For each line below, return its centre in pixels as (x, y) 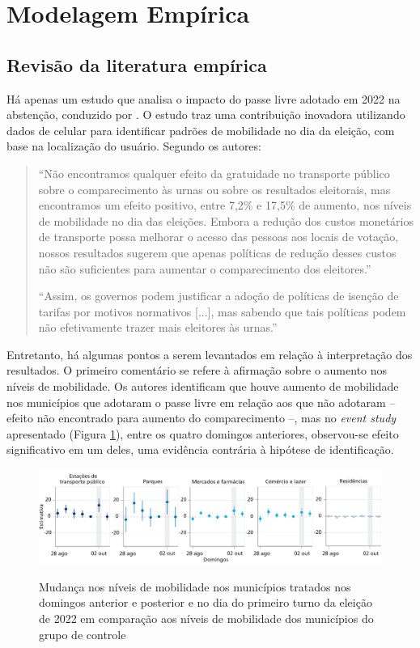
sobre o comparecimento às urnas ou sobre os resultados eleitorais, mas (214, 189)
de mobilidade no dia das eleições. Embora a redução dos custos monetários (226, 220)
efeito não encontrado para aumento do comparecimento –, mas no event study (202, 418)
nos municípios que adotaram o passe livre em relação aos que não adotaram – (201, 402)
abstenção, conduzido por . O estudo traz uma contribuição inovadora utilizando (206, 114)
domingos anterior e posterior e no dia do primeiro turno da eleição (206, 602)
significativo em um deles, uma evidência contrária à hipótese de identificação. (200, 449)
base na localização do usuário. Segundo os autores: (134, 146)
